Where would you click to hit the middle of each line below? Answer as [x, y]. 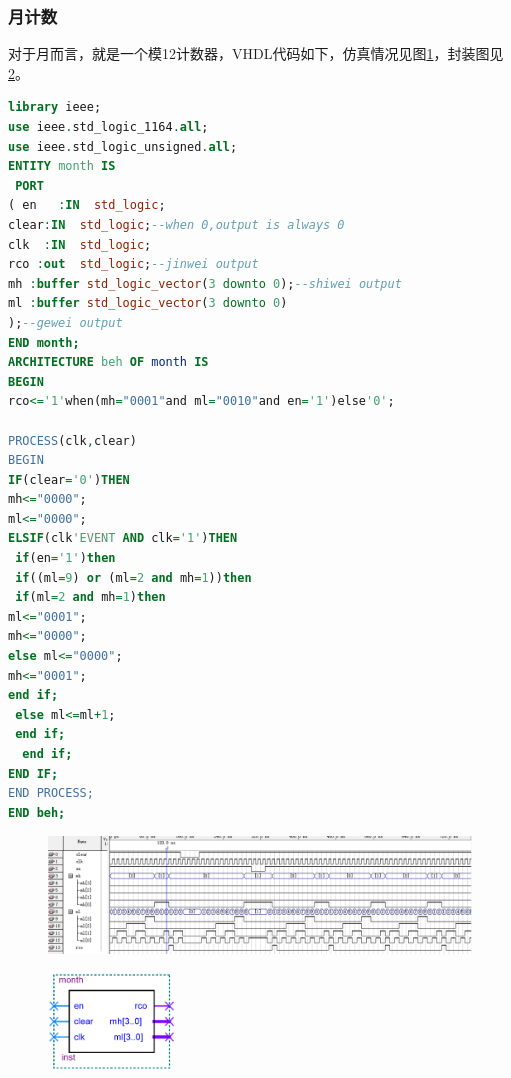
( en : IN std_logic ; [87, 205]
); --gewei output [65, 322]
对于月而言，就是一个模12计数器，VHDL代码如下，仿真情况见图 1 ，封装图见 [256, 53]
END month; [44, 342]
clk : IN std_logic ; [80, 244]
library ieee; [55, 107]
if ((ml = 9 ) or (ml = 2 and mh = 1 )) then [133, 577]
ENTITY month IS [62, 166]
